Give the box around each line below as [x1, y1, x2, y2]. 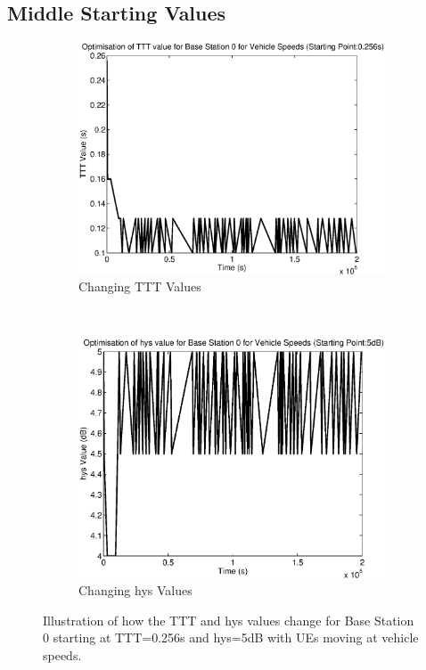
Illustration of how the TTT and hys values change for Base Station [43, 610, 414, 629]
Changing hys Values [78, 581, 193, 600]
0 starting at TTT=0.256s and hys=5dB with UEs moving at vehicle [43, 628, 419, 647]
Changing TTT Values [78, 277, 201, 296]
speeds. [43, 646, 82, 665]
